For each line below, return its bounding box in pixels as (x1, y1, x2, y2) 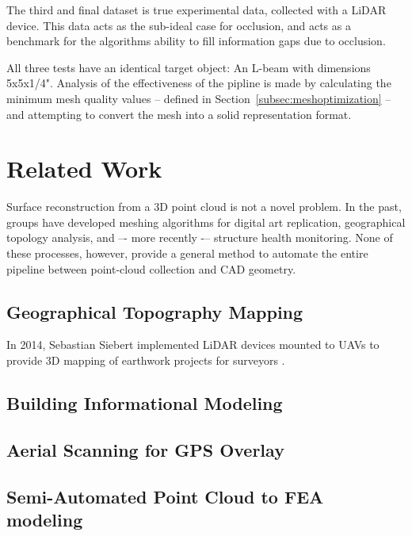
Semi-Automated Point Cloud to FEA (6, 484, 324, 508)
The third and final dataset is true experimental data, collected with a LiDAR (6, 2, 387, 17)
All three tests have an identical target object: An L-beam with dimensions (6, 59, 371, 75)
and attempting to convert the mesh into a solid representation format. (6, 105, 352, 122)
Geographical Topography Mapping (6, 299, 303, 324)
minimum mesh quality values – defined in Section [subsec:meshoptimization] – (6, 90, 391, 106)
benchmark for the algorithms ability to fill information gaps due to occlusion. (6, 33, 386, 49)
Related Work (6, 152, 162, 185)
